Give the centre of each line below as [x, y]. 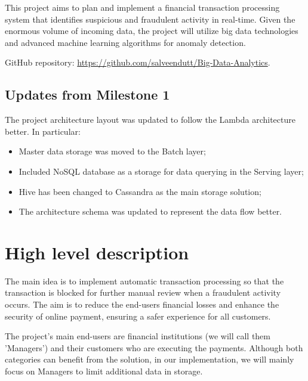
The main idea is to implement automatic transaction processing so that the [144, 281]
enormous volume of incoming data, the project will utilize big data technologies [152, 31]
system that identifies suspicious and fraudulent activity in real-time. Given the [150, 19]
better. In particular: [43, 131]
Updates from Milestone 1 [87, 95]
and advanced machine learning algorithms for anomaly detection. [125, 42]
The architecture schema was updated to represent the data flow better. [150, 211]
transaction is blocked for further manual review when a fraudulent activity [143, 292]
